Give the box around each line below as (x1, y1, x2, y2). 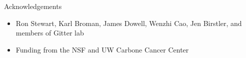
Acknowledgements (4, 1, 62, 11)
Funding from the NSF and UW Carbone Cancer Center (15, 44, 189, 54)
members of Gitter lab (15, 27, 84, 38)
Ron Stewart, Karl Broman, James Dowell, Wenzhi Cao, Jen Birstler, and (15, 17, 242, 28)
